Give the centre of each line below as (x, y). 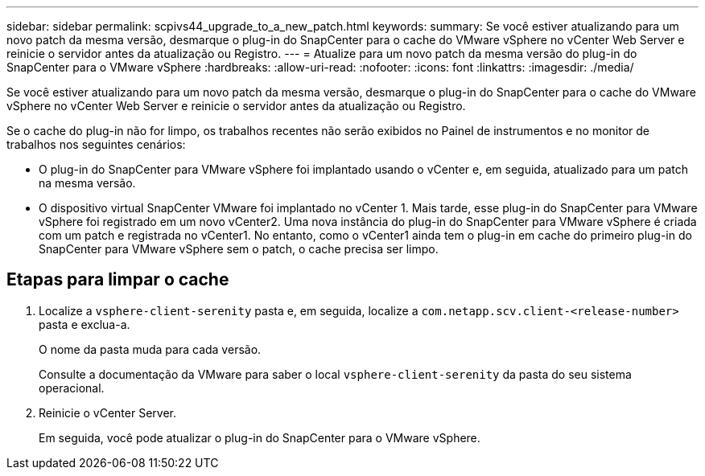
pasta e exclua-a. (85, 324)
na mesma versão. (87, 183)
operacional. (72, 388)
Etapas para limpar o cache (118, 280)
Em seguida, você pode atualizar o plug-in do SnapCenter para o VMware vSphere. (260, 437)
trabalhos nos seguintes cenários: (96, 144)
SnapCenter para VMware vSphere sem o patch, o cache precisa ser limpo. (239, 249)
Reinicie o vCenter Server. (108, 412)
